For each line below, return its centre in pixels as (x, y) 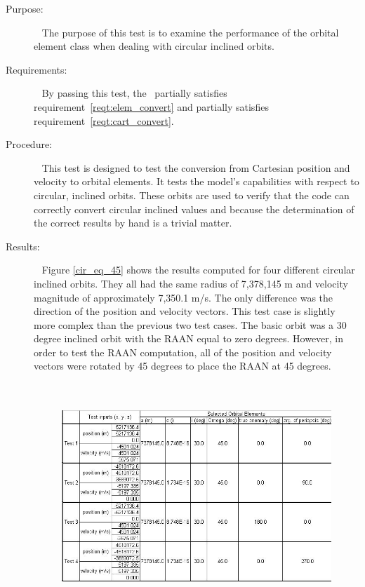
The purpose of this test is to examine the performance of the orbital (190, 32)
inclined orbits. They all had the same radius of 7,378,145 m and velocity (191, 283)
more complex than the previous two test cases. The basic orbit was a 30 (190, 324)
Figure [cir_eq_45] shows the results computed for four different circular (198, 270)
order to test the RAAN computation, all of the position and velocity (183, 352)
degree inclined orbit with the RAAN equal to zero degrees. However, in (189, 338)
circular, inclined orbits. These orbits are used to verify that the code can (192, 195)
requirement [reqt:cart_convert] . (104, 120)
